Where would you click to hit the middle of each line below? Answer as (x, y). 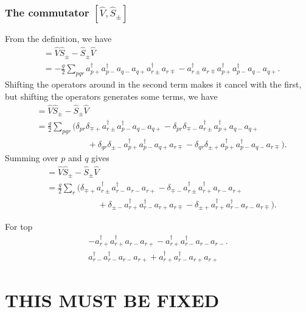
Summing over (32, 157)
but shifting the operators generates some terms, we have (111, 96)
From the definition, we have (58, 39)
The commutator (47, 12)
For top (19, 227)
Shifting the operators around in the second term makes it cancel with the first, (153, 84)
